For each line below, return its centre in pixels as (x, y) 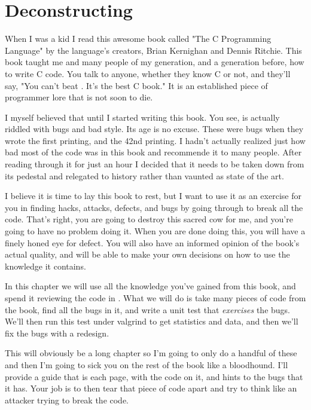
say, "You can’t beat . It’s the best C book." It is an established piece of (136, 85)
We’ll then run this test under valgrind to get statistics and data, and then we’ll (152, 321)
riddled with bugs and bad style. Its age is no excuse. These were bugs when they (154, 129)
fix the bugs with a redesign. (57, 333)
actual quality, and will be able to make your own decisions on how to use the (147, 254)
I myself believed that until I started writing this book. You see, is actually (142, 117)
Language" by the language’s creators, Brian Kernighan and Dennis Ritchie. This (153, 50)
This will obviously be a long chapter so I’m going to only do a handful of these (151, 353)
